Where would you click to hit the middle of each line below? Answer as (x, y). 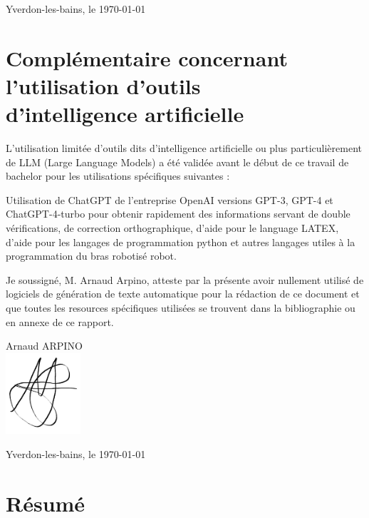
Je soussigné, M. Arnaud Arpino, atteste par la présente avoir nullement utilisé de (185, 279)
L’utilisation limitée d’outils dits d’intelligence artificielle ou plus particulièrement (184, 148)
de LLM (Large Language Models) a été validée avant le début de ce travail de (177, 162)
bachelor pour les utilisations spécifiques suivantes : (118, 176)
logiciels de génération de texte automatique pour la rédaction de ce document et (183, 294)
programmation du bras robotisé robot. (91, 256)
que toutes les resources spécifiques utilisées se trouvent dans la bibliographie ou (181, 308)
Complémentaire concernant (147, 57)
